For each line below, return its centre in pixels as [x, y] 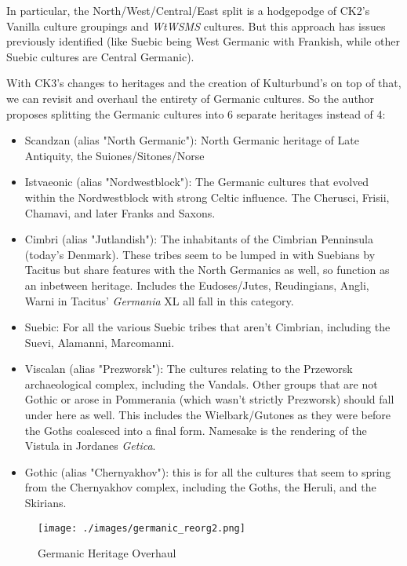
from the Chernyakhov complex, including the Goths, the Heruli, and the [200, 487]
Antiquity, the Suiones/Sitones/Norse [114, 155]
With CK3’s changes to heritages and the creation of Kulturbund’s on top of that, [204, 83]
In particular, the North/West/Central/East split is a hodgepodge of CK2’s [188, 10]
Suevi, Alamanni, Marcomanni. [100, 342]
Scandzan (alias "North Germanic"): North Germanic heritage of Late [192, 140]
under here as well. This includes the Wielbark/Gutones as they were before [207, 415]
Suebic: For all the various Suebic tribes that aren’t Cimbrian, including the [207, 327]
